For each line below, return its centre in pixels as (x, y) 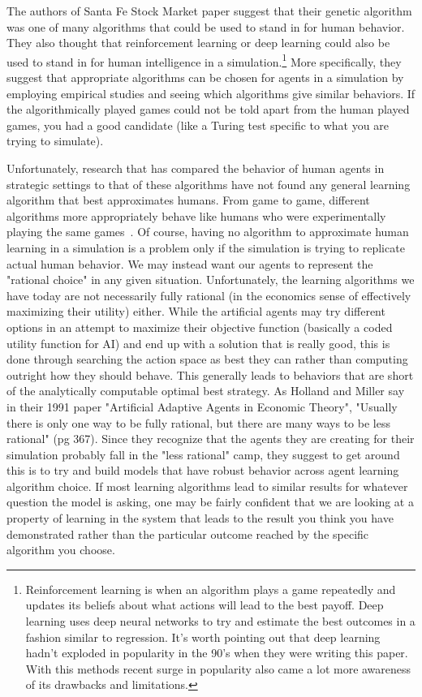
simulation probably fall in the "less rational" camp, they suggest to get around (203, 454)
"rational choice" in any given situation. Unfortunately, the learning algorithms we (211, 280)
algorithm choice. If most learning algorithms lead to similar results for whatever (207, 486)
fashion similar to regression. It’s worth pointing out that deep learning (203, 637)
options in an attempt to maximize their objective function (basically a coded (200, 327)
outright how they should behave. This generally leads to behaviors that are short (210, 374)
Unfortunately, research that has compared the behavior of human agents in (196, 168)
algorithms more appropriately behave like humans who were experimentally (196, 215)
